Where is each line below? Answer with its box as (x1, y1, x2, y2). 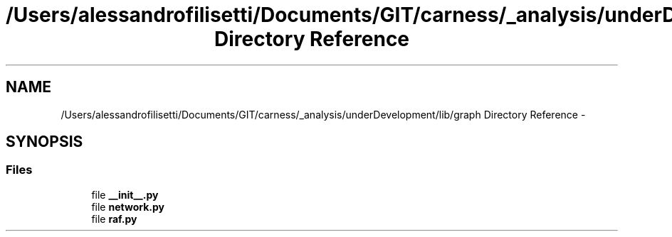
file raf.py (91, 212, 137, 225)
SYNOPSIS (6, 133, 83, 151)
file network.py (91, 200, 164, 213)
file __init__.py (91, 188, 159, 201)
